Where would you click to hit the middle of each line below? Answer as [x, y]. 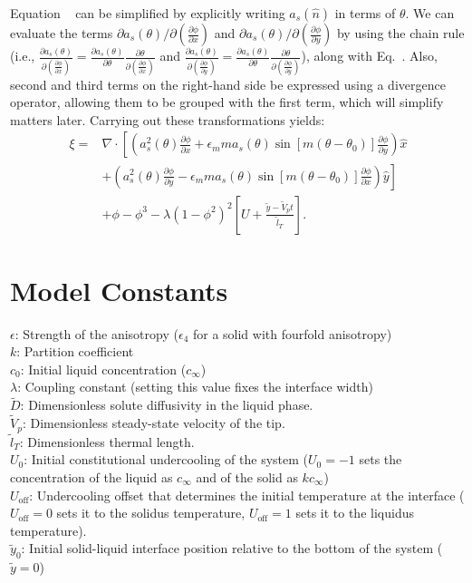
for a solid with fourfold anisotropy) [292, 333]
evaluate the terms [62, 33]
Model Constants [119, 290]
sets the [380, 459]
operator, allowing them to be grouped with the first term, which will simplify [227, 102]
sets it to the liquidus [355, 513]
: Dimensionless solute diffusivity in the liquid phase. [167, 405]
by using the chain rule [400, 33]
